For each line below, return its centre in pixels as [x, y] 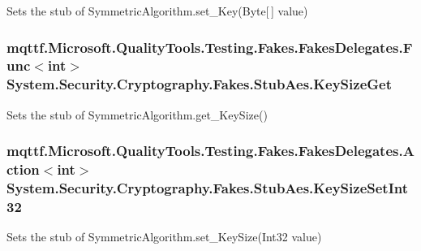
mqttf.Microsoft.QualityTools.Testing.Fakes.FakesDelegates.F [210, 47]
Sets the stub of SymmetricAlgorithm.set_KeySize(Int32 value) [164, 237]
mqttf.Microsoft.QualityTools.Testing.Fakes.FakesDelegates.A [210, 151]
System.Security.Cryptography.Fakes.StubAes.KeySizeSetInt [208, 188]
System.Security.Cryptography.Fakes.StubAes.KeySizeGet [199, 84]
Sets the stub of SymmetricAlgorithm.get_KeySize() [137, 114]
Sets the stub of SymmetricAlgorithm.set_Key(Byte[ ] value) [157, 11]
